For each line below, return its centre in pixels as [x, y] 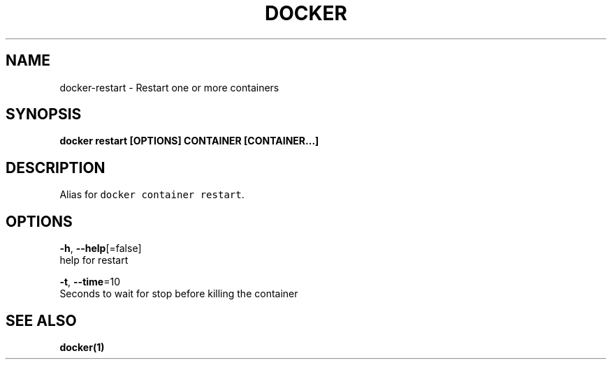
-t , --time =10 [90, 282]
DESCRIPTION [56, 167]
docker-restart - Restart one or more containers [169, 87]
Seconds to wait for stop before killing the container [179, 294]
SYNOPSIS [44, 114]
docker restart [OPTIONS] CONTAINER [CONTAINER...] [189, 141]
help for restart [94, 260]
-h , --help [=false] [101, 248]
